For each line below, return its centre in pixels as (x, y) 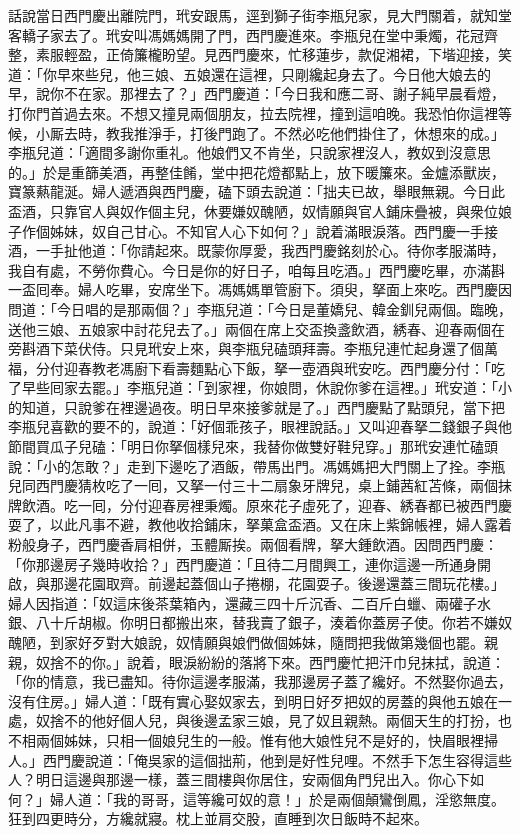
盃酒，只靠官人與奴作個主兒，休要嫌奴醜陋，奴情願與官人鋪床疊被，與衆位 (253, 210)
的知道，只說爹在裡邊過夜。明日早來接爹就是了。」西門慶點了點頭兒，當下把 (256, 406)
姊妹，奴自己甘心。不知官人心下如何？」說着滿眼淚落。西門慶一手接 (273, 230)
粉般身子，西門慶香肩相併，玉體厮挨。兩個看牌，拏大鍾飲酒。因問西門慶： (253, 544)
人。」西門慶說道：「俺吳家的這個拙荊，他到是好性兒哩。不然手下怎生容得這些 (260, 759)
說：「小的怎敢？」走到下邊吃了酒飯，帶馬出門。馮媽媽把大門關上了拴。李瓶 (256, 465)
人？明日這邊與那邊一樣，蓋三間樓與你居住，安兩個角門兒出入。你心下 (239, 779)
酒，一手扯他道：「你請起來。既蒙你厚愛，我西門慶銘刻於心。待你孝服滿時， (256, 250)
